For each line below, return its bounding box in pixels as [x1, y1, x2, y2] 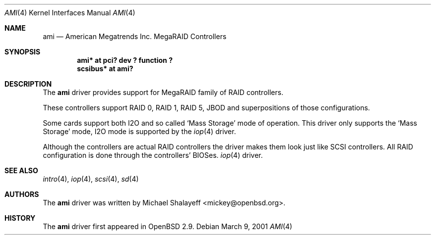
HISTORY [4, 214, 36, 222]
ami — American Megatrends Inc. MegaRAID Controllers [43, 32, 227, 41]
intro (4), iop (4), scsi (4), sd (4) [43, 175, 139, 183]
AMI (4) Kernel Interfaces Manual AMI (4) [4, 8, 135, 17]
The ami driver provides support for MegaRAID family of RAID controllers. [43, 88, 284, 96]
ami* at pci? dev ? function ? [77, 56, 173, 64]
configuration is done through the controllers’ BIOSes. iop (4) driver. [43, 151, 263, 159]
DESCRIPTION [4, 80, 52, 88]
